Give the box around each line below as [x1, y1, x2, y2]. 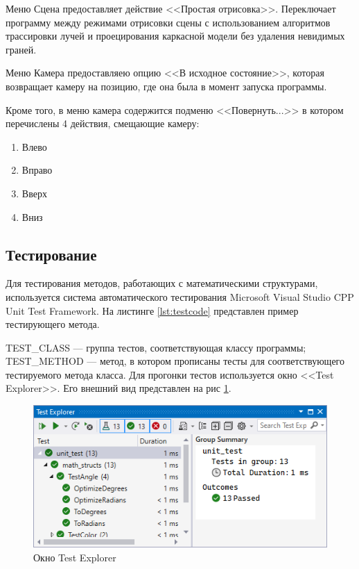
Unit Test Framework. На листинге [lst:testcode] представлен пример [6, 303, 299, 318]
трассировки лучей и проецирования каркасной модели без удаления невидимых [6, 28, 345, 43]
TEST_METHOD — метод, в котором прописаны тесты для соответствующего [6, 354, 344, 368]
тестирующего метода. [6, 317, 100, 331]
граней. [6, 42, 37, 56]
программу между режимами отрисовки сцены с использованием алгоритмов [6, 15, 331, 29]
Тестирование [6, 243, 97, 265]
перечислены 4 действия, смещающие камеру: [6, 116, 200, 131]
